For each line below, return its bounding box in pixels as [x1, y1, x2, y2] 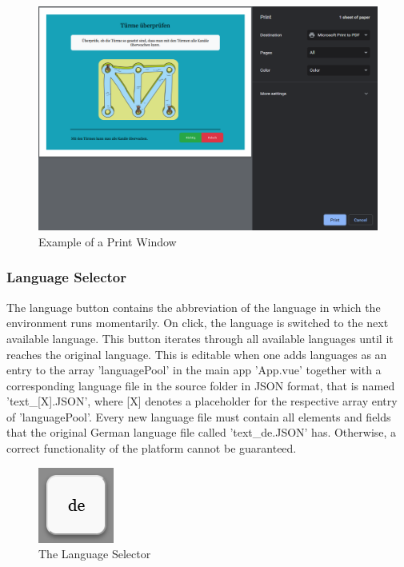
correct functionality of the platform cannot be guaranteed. [6, 440, 297, 457]
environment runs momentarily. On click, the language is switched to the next [6, 314, 389, 331]
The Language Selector [38, 545, 151, 562]
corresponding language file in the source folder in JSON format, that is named [6, 377, 395, 393]
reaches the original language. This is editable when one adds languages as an [6, 345, 387, 362]
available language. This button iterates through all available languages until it [6, 329, 394, 346]
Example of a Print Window [38, 233, 177, 250]
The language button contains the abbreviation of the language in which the [6, 298, 381, 315]
